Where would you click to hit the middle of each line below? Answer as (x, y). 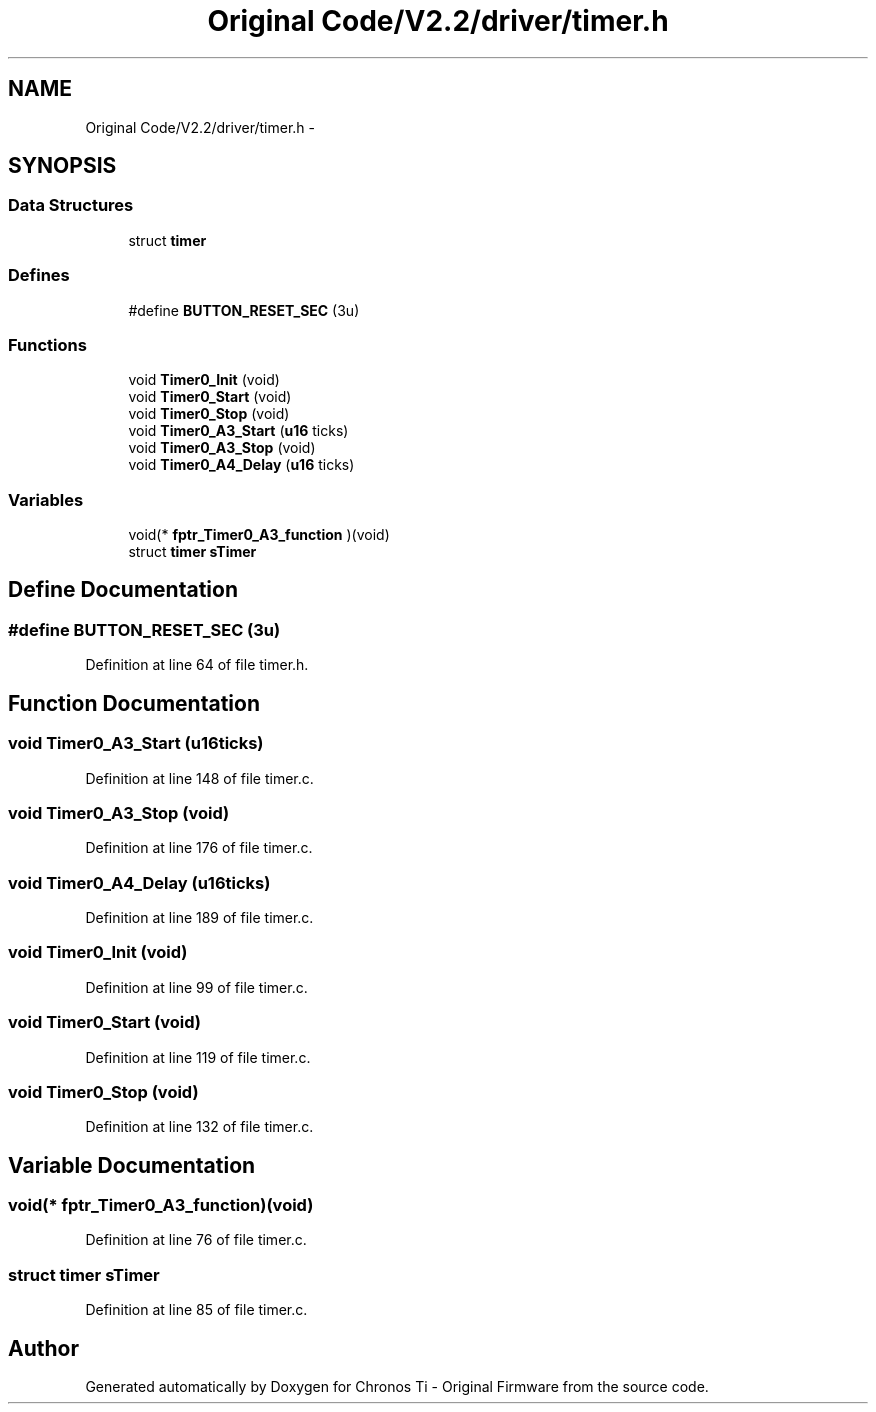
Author (43, 1348)
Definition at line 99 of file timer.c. (196, 987)
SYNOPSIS (62, 166)
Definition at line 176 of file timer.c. (199, 848)
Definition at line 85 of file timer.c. (196, 1310)
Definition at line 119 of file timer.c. (198, 1057)
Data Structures (71, 205)
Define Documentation (123, 590)
